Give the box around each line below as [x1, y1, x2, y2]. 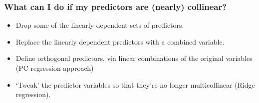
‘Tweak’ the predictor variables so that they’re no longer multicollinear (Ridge [15, 79, 255, 90]
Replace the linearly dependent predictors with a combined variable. [15, 36, 225, 47]
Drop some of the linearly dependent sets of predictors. [15, 20, 184, 30]
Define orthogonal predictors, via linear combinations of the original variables [15, 53, 253, 63]
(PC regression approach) [15, 63, 94, 73]
